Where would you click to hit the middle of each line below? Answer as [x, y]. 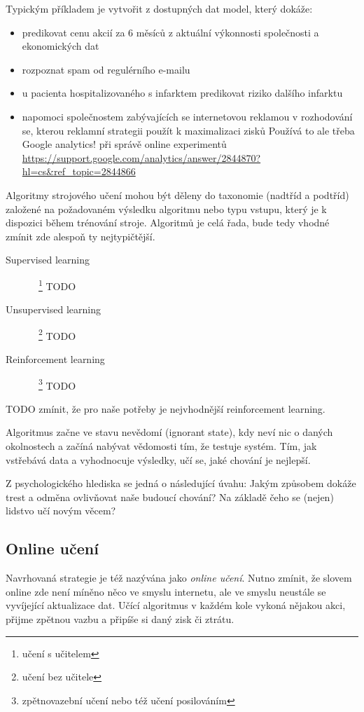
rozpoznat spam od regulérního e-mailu [106, 69]
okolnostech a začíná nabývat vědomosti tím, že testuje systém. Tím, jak [161, 446]
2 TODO [57, 334]
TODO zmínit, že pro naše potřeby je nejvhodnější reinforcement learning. [166, 408]
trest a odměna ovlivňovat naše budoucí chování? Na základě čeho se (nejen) [170, 497]
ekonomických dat [61, 46]
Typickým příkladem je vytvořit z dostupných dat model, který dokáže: [159, 8]
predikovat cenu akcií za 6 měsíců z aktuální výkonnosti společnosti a [170, 32]
